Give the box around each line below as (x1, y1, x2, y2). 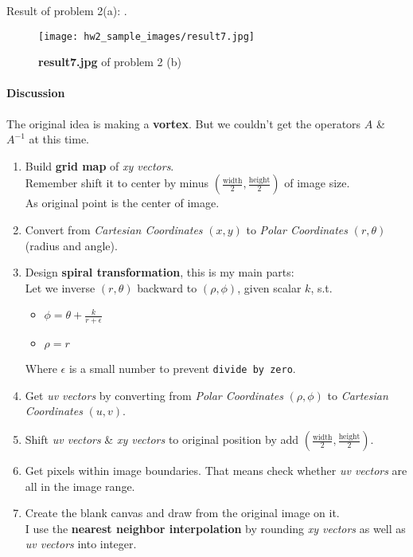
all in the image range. (25, 477, 135, 494)
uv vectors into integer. (25, 535, 137, 552)
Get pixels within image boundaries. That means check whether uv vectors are (25, 462, 407, 479)
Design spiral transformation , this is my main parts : (25, 264, 294, 280)
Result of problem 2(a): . (6, 2, 127, 18)
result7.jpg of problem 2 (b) (38, 53, 181, 70)
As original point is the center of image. (25, 194, 220, 211)
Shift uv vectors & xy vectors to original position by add (25, 431, 299, 448)
